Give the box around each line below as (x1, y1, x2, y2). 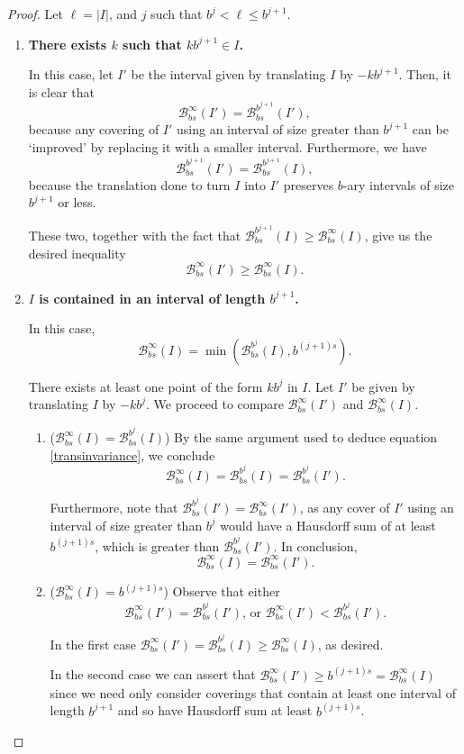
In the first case (50, 634, 137, 653)
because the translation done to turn (28, 175, 231, 194)
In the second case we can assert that (50, 665, 256, 684)
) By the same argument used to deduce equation (164, 428, 438, 447)
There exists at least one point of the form (28, 377, 263, 395)
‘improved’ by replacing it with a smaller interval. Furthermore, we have (28, 138, 427, 157)
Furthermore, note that (50, 498, 178, 517)
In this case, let (28, 65, 114, 84)
